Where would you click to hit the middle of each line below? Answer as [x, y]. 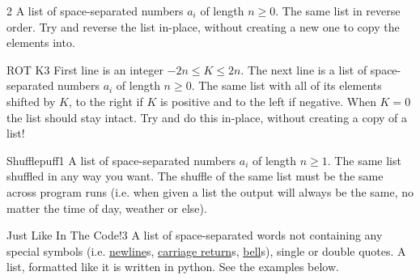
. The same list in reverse [338, 11]
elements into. [41, 42]
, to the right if [106, 101]
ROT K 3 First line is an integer [85, 69]
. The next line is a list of [304, 69]
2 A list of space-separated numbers [95, 11]
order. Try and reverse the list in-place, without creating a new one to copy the [203, 26]
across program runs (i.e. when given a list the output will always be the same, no [210, 191]
